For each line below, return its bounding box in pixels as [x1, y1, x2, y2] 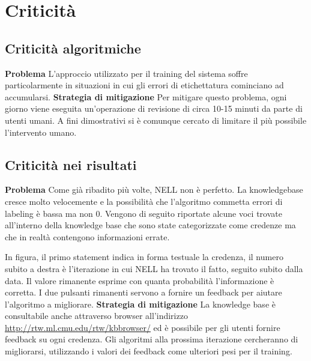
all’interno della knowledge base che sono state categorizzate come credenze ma [5, 219, 296, 231]
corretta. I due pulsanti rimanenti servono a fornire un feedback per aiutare [5, 286, 282, 299]
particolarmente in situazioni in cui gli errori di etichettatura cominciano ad [5, 79, 284, 91]
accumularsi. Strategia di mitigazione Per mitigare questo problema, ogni [5, 90, 287, 103]
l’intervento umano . [5, 126, 77, 138]
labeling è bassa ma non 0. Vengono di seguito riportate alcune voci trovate [5, 207, 282, 219]
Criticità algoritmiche [5, 38, 141, 57]
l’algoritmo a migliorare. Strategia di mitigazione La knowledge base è [5, 297, 276, 310]
